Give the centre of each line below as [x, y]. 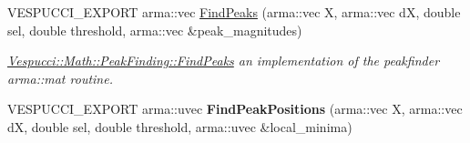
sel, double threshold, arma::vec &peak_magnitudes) [155, 30]
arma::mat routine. [60, 78]
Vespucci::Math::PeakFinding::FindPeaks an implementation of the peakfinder [224, 61]
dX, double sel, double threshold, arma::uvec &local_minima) [180, 126]
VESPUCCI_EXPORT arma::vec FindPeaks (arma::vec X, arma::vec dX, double [234, 12]
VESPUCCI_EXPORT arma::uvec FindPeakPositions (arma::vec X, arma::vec [235, 109]
